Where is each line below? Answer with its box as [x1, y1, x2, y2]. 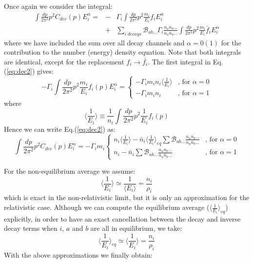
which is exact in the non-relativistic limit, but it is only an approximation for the [4, 192, 250, 202]
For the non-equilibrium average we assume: [4, 166, 136, 176]
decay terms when [4, 223, 58, 233]
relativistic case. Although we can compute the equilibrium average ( [4, 202, 210, 212]
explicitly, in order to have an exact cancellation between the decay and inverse [4, 213, 241, 223]
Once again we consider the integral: [4, 1, 113, 11]
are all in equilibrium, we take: [90, 223, 182, 233]
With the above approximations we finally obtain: [4, 249, 153, 260]
